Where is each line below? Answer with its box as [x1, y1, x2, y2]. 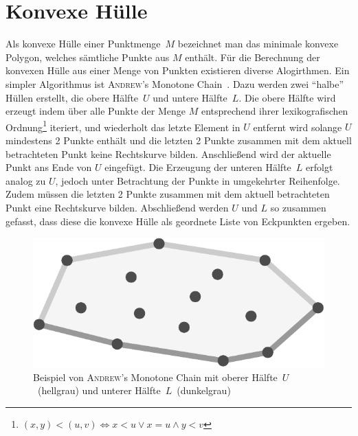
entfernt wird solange [253, 119, 342, 134]
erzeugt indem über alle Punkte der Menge [5, 104, 186, 118]
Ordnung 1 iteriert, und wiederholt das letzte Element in [5, 117, 240, 134]
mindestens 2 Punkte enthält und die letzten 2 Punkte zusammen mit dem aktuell [5, 133, 352, 147]
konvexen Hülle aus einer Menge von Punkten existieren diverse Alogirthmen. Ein [5, 63, 350, 78]
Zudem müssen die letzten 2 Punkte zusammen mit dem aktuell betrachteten [5, 187, 330, 201]
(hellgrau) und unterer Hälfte [37, 383, 161, 398]
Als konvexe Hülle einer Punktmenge [5, 36, 161, 51]
